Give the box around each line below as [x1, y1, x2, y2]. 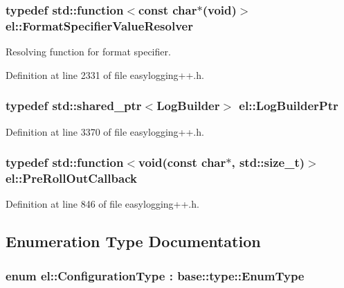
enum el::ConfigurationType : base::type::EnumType [6, 267, 305, 284]
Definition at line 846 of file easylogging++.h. [6, 197, 199, 211]
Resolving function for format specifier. [6, 44, 171, 59]
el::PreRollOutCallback [6, 169, 137, 186]
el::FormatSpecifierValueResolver [6, 17, 193, 34]
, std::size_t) [231, 154, 305, 171]
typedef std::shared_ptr [6, 97, 142, 114]
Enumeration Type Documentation [6, 231, 261, 252]
